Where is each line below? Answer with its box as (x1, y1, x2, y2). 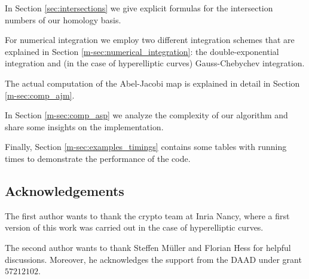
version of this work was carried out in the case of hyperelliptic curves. (5, 221, 264, 234)
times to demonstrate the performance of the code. (5, 152, 191, 164)
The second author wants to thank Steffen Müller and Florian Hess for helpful (5, 241, 291, 253)
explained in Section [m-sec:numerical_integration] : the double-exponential (5, 45, 279, 57)
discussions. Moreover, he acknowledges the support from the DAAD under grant (5, 253, 302, 265)
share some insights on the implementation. (5, 120, 164, 133)
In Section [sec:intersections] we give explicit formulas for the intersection (5, 2, 273, 14)
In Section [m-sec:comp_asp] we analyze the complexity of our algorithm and (5, 109, 288, 121)
